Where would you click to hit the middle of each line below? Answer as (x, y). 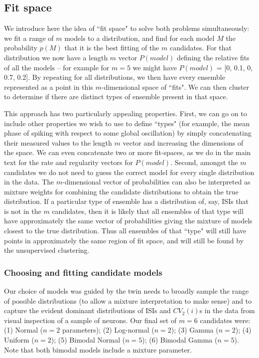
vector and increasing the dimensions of (183, 142)
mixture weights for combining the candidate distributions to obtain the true (121, 191)
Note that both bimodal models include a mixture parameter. (98, 349)
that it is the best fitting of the (112, 48)
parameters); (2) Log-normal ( (108, 330)
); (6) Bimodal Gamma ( (180, 340)
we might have (155, 67)
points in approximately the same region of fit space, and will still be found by (124, 240)
